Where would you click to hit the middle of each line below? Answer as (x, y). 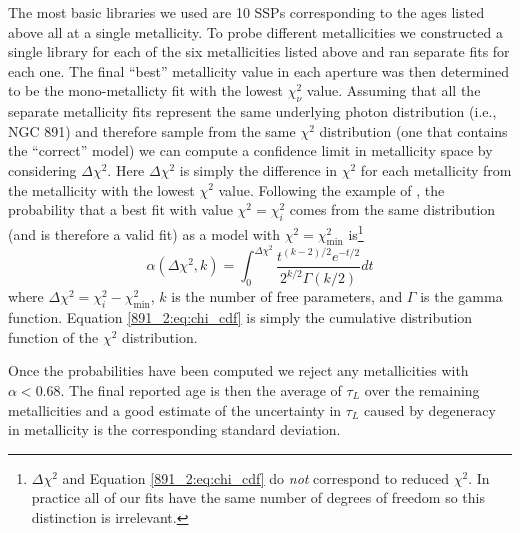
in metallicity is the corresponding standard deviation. (174, 429)
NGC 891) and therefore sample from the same (152, 130)
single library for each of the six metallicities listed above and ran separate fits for (259, 51)
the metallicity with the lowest (101, 189)
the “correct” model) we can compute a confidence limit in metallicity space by (250, 150)
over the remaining (422, 389)
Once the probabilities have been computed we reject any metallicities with (238, 370)
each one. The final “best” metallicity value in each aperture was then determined (259, 70)
